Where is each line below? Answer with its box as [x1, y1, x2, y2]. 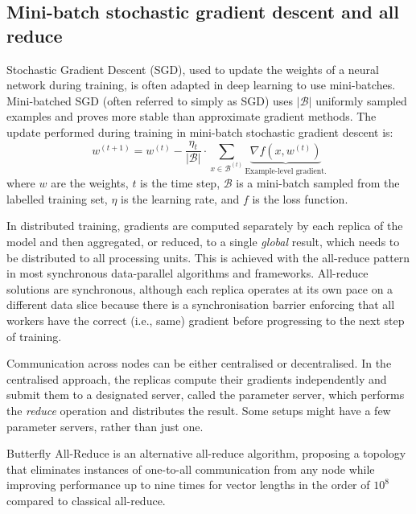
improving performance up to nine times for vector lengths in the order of [6, 476, 370, 493]
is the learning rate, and [121, 190, 240, 207]
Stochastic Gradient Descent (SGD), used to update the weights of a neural [6, 60, 379, 77]
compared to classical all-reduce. [6, 491, 166, 508]
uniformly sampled [315, 92, 407, 109]
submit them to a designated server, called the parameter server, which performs [6, 386, 405, 403]
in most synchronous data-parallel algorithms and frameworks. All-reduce [6, 265, 369, 282]
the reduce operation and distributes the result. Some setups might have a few [6, 401, 391, 418]
